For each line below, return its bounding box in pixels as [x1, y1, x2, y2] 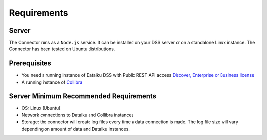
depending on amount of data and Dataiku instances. [21, 126, 130, 132]
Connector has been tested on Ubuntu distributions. [9, 46, 115, 52]
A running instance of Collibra [21, 79, 83, 85]
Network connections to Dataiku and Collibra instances [21, 112, 134, 118]
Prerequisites [9, 59, 51, 68]
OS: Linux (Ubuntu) [21, 105, 61, 111]
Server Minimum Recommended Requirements [9, 92, 157, 100]
